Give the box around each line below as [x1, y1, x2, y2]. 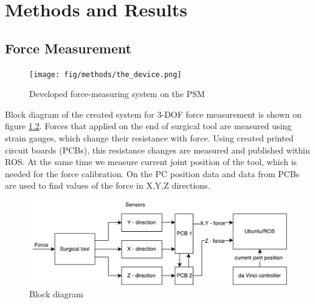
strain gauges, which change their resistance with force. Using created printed [5, 132, 294, 144]
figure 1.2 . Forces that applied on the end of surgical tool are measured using [5, 120, 292, 132]
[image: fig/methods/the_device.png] [29, 70, 182, 79]
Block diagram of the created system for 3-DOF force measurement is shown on [5, 107, 302, 120]
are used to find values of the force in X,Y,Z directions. [5, 179, 210, 192]
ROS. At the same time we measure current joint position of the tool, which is [5, 155, 297, 168]
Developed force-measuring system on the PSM [29, 87, 205, 100]
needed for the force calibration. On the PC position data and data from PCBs [5, 167, 300, 180]
